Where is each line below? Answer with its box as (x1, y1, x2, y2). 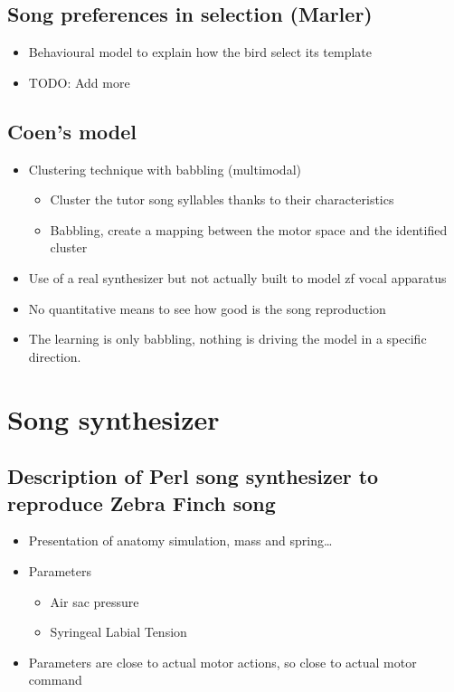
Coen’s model (7, 117, 137, 145)
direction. (28, 346, 81, 365)
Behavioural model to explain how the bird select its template (28, 43, 372, 62)
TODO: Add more (28, 72, 130, 91)
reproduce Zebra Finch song (7, 488, 276, 517)
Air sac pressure (50, 592, 139, 611)
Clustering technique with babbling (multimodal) (28, 159, 301, 178)
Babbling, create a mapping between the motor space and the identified (50, 220, 448, 239)
